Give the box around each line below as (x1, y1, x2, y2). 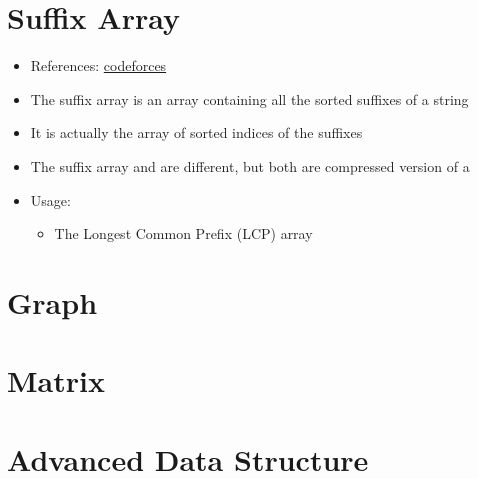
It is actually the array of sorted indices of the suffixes (30, 122, 363, 143)
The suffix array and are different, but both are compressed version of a (30, 155, 470, 176)
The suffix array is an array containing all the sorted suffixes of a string (30, 88, 469, 109)
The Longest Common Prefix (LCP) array (54, 223, 313, 244)
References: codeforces (30, 55, 167, 76)
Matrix (7, 360, 105, 401)
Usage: (30, 189, 71, 210)
